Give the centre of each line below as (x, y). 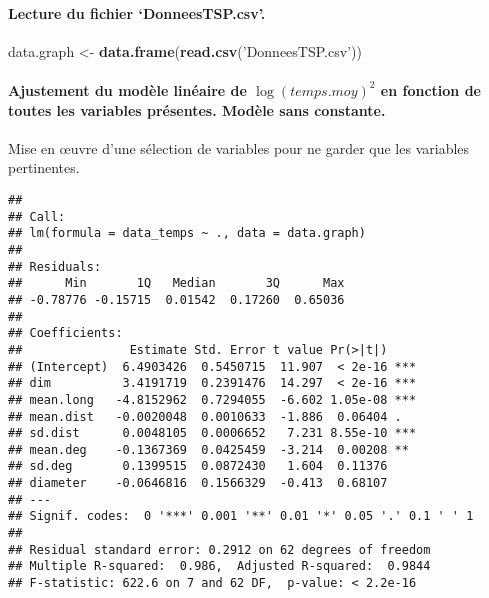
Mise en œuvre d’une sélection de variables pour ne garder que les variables (239, 147)
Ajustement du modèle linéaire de (127, 89)
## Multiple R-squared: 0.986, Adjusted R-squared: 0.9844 (219, 566)
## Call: (37, 216)
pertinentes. (44, 167)
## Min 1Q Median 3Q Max (176, 283)
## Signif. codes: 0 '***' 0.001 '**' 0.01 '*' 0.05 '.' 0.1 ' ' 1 (241, 516)
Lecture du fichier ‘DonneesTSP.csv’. (137, 12)
